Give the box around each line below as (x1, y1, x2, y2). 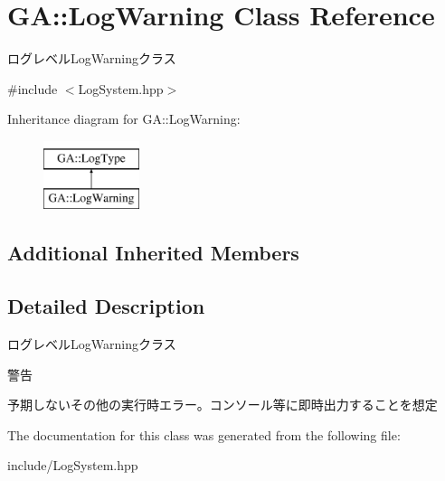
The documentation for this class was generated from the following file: (7, 425, 401, 444)
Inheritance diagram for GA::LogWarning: (7, 109, 241, 128)
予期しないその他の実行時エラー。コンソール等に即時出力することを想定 (7, 395, 438, 414)
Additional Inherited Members (7, 239, 299, 267)
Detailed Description (7, 292, 205, 320)
